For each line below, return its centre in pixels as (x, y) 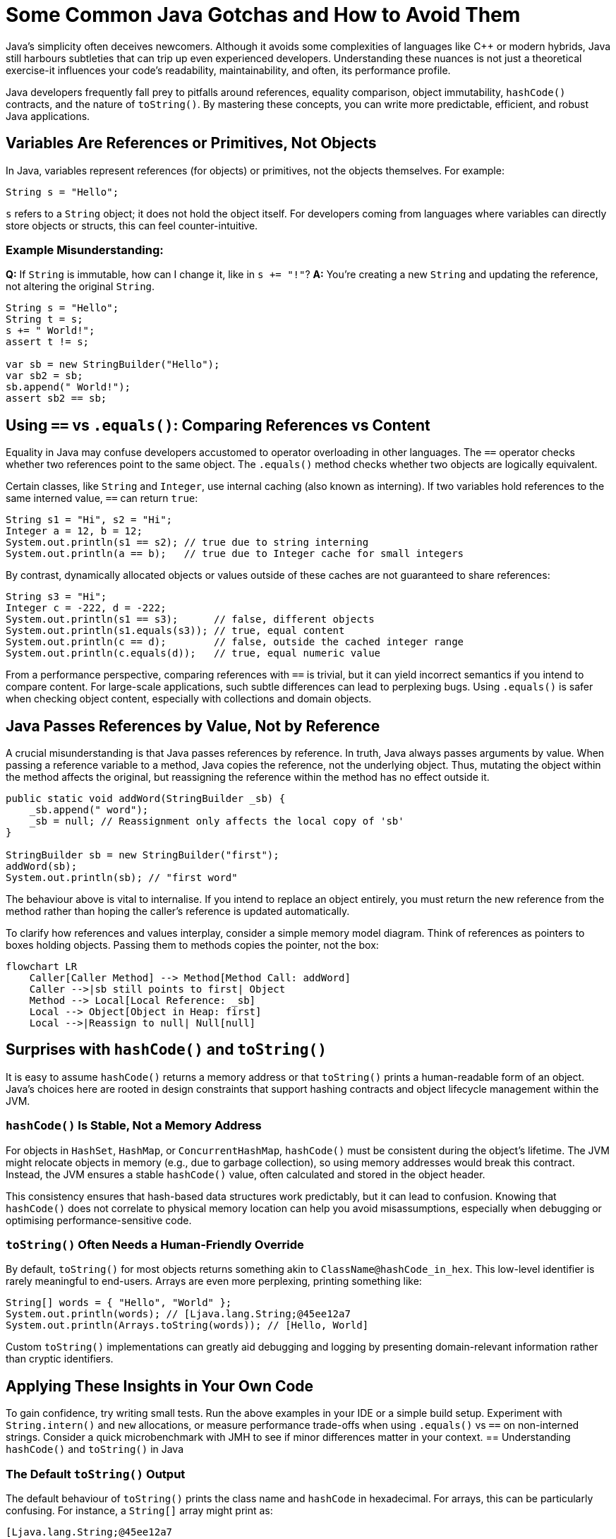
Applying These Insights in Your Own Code (160, 1386)
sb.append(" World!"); (68, 387)
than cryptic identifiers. (60, 1359)
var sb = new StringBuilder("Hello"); (113, 365)
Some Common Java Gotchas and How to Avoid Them (263, 15)
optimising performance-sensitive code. (99, 1220)
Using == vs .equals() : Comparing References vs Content (218, 425)
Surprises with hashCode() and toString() (166, 1050)
